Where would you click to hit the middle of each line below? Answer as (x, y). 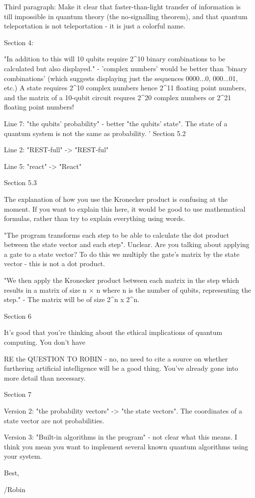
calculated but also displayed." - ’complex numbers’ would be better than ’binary (126, 68)
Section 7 (18, 394)
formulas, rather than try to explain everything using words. (95, 218)
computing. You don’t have (45, 342)
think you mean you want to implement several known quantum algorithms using (126, 446)
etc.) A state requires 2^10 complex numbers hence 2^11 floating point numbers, (125, 88)
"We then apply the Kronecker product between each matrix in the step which (122, 280)
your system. (23, 456)
